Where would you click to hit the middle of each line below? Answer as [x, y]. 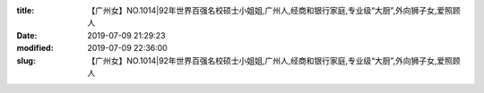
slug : [26, 60]
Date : [27, 35]
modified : [35, 48]
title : [26, 10]
